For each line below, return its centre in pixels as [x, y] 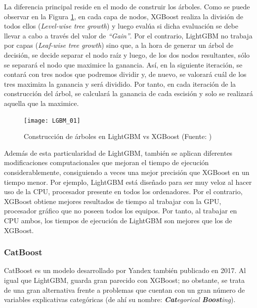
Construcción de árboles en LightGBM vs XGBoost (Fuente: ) [118, 136]
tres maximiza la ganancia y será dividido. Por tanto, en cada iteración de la [120, 84]
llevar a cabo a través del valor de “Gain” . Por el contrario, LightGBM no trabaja [128, 35]
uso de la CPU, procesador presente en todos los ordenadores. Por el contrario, [123, 191]
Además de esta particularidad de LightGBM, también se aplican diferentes [118, 153]
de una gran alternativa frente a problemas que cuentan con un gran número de [125, 290]
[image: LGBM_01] [52, 120]
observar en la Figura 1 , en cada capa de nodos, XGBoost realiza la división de [124, 16]
